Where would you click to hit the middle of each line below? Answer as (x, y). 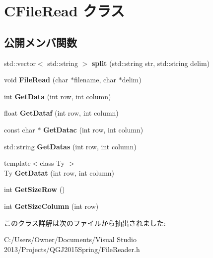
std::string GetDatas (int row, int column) (70, 146)
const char (20, 129)
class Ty (52, 163)
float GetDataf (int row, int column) (61, 113)
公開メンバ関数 (40, 42)
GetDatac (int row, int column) (93, 129)
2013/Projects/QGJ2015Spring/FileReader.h (72, 249)
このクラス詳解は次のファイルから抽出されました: (85, 223)
